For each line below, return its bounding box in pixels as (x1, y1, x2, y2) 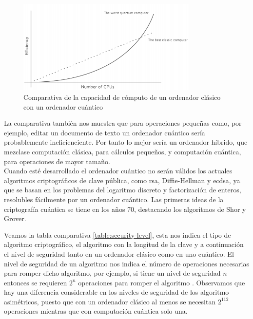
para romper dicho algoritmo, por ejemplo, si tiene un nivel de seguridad (4, 268, 221, 278)
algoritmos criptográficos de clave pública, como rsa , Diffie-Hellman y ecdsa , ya (4, 175, 240, 185)
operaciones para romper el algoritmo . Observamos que (78, 277, 245, 287)
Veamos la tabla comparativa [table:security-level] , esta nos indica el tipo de (4, 229, 231, 240)
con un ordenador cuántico (23, 101, 103, 112)
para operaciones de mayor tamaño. (4, 156, 110, 166)
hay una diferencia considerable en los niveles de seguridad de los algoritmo (4, 287, 229, 297)
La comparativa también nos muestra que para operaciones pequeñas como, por (4, 118, 242, 128)
